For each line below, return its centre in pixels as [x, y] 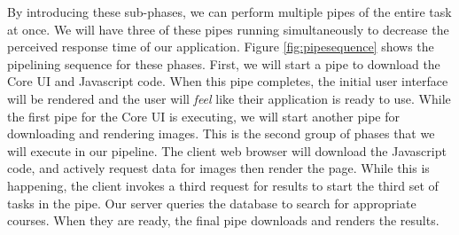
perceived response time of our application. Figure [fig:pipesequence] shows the [221, 47]
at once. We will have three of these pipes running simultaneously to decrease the [228, 29]
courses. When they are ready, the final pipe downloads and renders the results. [223, 220]
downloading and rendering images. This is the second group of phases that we [221, 133]
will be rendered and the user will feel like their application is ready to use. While [229, 98]
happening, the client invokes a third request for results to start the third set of [223, 185]
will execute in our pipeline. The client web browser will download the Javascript [227, 150]
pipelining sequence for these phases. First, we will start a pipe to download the [224, 63]
